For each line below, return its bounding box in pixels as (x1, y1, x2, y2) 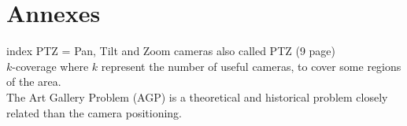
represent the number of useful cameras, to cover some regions (101, 57, 401, 74)
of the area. (6, 73, 61, 90)
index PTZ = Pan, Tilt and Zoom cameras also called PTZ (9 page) (6, 43, 336, 59)
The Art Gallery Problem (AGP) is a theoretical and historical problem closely (6, 88, 388, 105)
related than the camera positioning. (6, 104, 183, 120)
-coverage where (12, 57, 89, 74)
